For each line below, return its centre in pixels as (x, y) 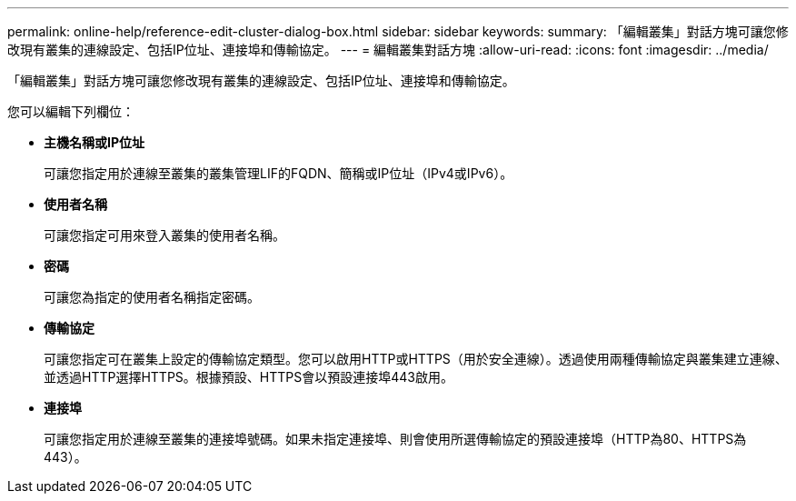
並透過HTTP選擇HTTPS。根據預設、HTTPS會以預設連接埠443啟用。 (249, 377)
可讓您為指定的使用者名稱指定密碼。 (152, 297)
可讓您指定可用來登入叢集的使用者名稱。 (164, 235)
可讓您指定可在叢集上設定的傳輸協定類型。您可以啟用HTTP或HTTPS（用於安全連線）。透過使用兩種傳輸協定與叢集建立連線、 (416, 359)
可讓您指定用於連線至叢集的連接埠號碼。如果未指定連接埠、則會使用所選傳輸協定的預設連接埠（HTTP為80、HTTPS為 (395, 439)
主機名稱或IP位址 (95, 142)
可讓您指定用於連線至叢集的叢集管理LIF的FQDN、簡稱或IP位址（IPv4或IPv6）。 (279, 173)
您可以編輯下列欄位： (71, 111)
